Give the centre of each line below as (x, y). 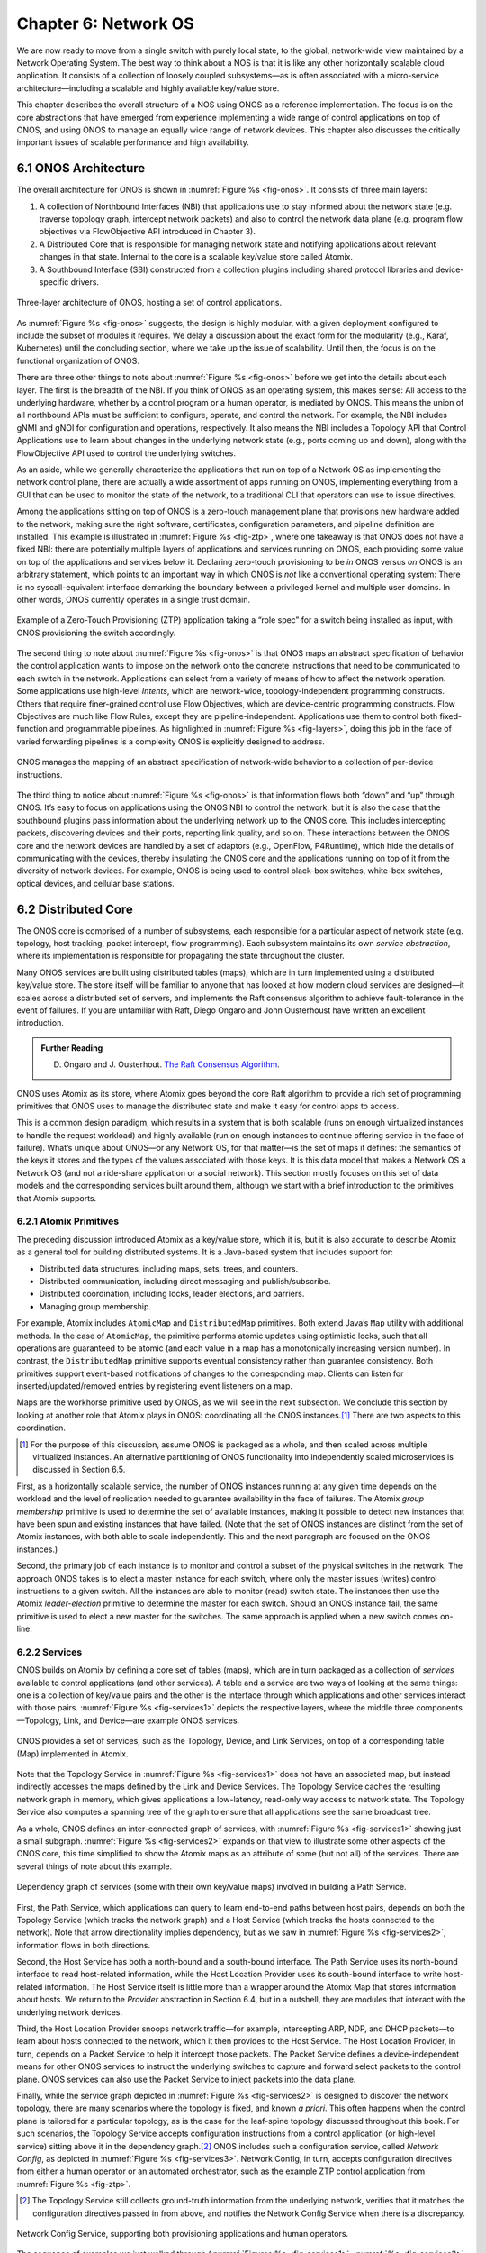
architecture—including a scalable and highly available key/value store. (148, 88)
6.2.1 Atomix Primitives (68, 1221)
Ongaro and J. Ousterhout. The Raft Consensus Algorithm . (172, 1064)
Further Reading (72, 1048)
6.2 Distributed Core (75, 909)
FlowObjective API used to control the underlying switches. (126, 453)
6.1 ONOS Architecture (81, 168)
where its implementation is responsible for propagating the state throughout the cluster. (181, 956)
